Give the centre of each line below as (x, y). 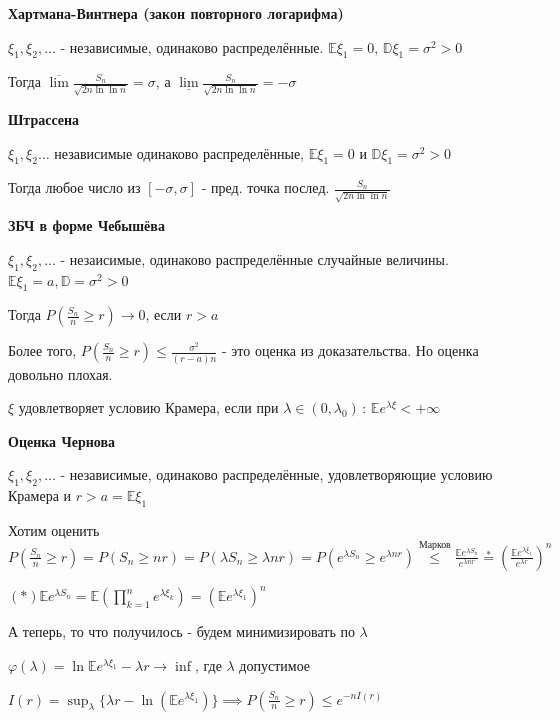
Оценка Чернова (62, 440)
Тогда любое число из (74, 187)
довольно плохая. (60, 373)
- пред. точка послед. (265, 187)
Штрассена (44, 119)
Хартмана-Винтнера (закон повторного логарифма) (176, 13)
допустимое (275, 664)
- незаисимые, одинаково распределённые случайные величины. (254, 258)
